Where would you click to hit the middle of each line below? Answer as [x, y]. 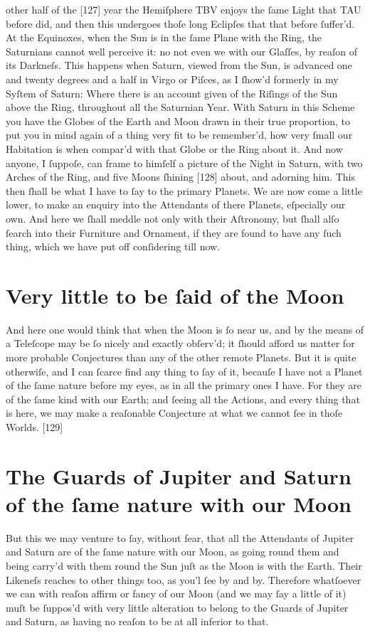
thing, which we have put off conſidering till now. [113, 246]
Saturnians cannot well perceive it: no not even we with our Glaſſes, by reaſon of [181, 51]
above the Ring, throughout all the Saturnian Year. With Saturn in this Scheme [180, 107]
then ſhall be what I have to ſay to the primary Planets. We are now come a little [184, 190]
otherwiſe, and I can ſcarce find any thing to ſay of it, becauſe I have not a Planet [184, 371]
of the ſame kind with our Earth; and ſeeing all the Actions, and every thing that [183, 399]
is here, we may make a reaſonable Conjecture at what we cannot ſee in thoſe [174, 413]
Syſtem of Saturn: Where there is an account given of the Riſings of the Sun [172, 93]
